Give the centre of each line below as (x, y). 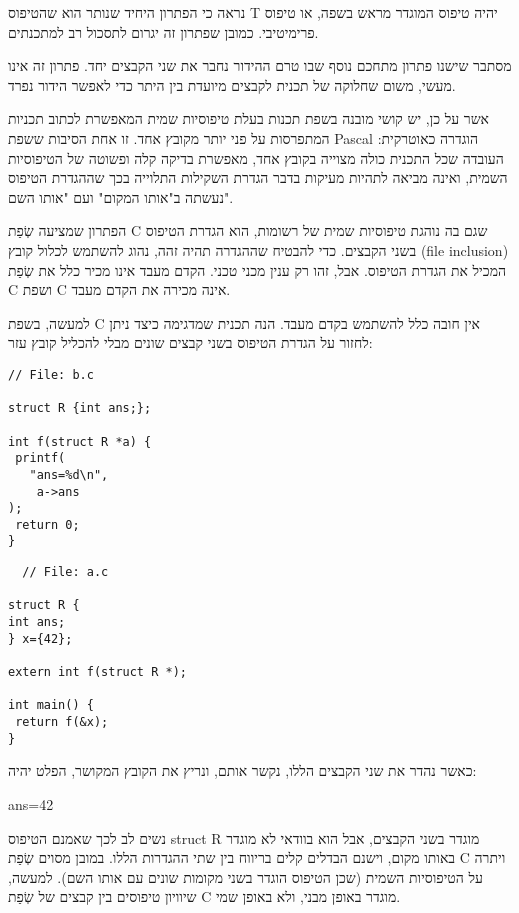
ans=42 (31, 803)
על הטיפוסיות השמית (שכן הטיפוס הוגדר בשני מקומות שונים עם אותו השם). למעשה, (245, 876)
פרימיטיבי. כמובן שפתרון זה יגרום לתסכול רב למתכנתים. (163, 31)
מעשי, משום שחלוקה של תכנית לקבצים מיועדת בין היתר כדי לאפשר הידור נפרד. (232, 84)
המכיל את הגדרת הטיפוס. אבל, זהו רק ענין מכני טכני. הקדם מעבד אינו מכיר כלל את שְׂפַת (257, 269)
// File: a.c (65, 572)
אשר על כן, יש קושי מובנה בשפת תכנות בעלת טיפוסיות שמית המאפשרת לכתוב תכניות (249, 118)
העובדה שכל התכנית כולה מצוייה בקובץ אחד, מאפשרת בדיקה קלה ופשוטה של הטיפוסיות (256, 157)
